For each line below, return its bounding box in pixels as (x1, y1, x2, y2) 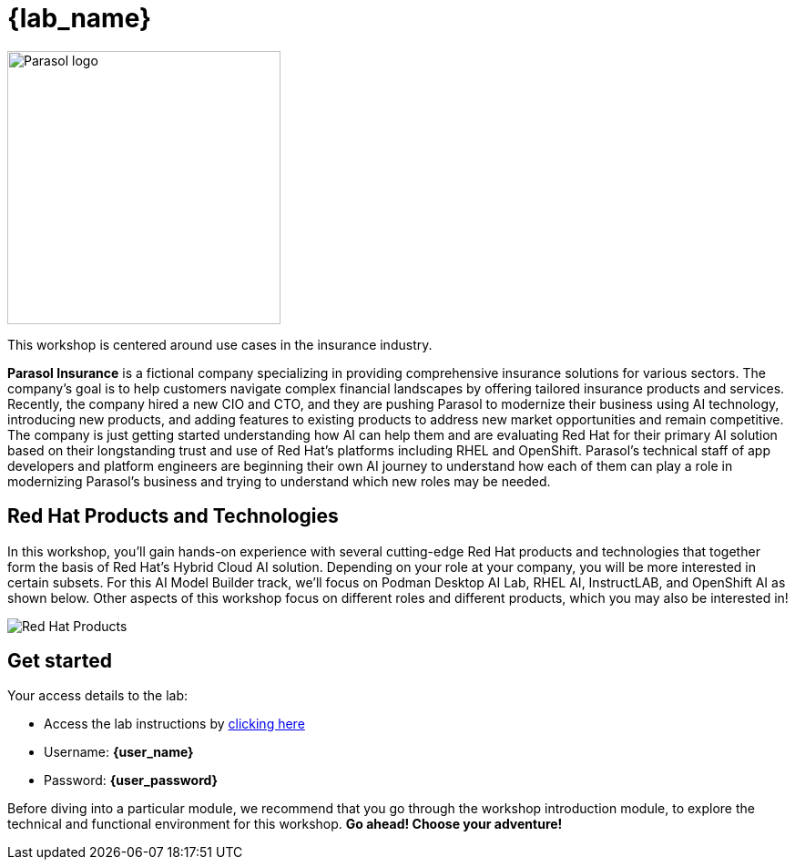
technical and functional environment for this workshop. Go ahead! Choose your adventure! (7, 816, 563, 832)
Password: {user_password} (44, 772, 219, 789)
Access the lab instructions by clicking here (44, 716, 305, 732)
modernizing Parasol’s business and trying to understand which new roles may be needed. (7, 473, 551, 489)
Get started (7, 649, 112, 673)
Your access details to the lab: (7, 688, 188, 704)
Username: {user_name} (44, 744, 194, 760)
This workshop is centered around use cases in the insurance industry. (7, 336, 433, 352)
